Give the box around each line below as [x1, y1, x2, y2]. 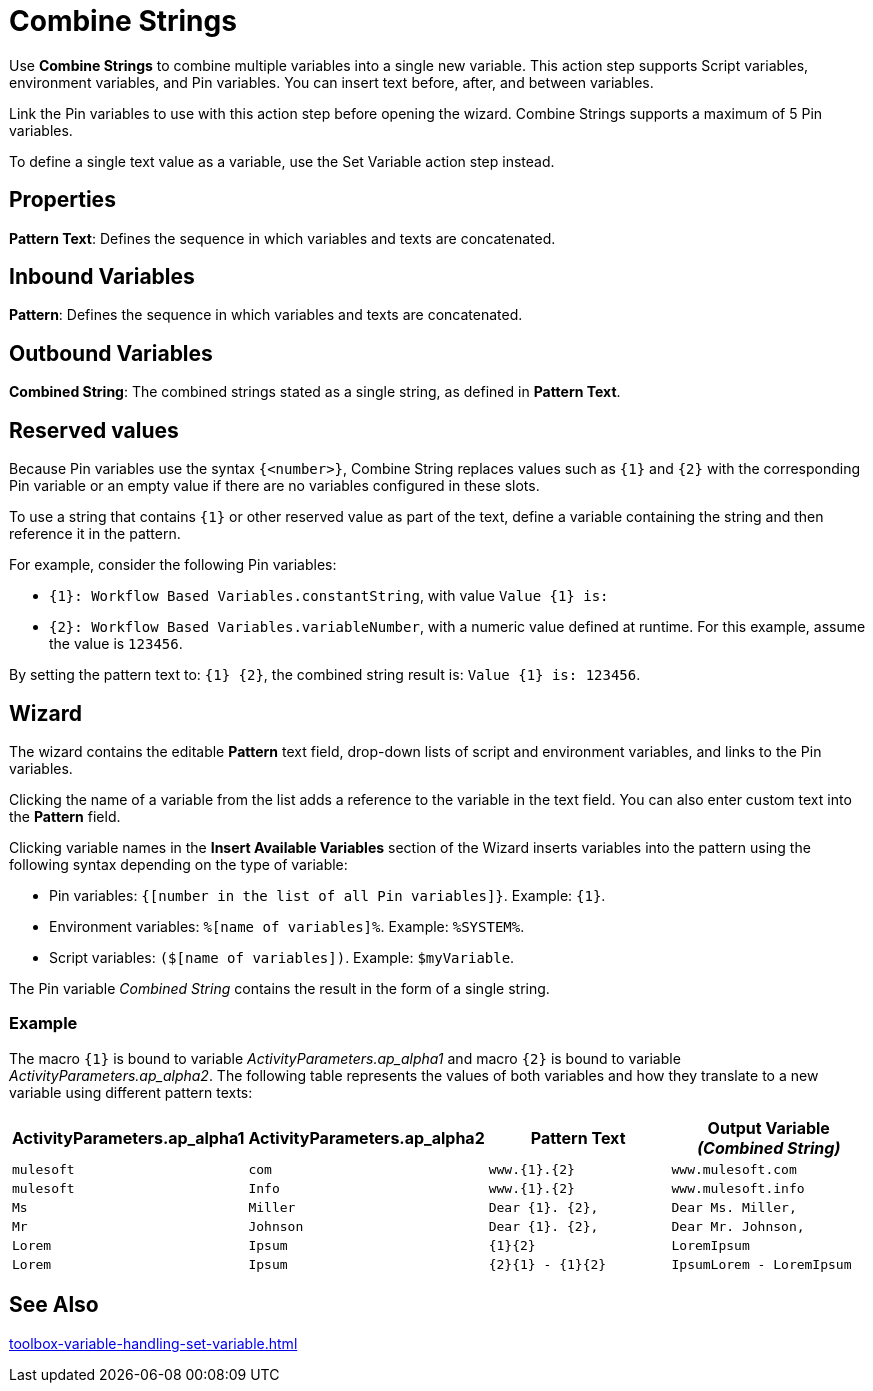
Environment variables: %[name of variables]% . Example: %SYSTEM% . [49, 917, 525, 935]
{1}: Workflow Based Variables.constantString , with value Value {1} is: [49, 587, 609, 605]
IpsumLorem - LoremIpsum [671, 1256, 852, 1272]
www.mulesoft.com [671, 1161, 797, 1177]
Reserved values [9, 417, 179, 443]
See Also [9, 1292, 99, 1318]
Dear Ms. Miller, [671, 1199, 797, 1215]
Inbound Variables [9, 264, 195, 290]
